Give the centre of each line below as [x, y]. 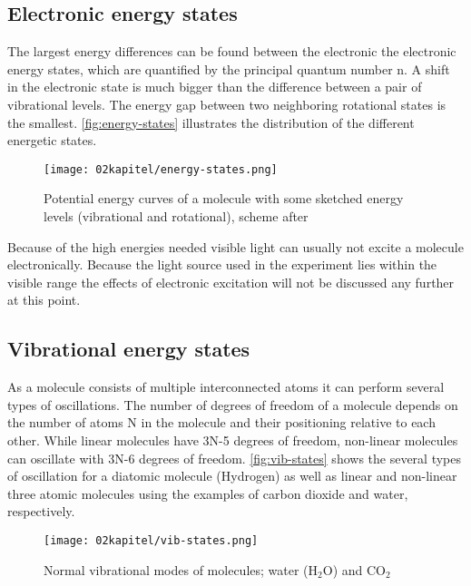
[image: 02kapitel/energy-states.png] [161, 169]
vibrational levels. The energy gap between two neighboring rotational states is [227, 104]
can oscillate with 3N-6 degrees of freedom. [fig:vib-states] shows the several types [235, 458]
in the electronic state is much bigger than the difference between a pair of [215, 87]
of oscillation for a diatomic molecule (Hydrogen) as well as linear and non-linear [232, 476]
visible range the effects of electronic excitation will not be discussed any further [231, 282]
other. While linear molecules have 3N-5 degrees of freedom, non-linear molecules [233, 439]
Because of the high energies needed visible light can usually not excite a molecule [235, 246]
